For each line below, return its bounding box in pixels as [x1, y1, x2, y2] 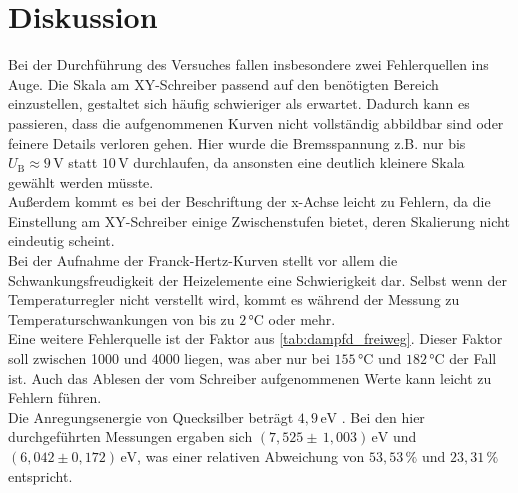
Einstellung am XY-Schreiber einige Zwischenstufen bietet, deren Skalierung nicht [8, 210, 510, 231]
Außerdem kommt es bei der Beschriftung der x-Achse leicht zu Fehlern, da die [8, 191, 491, 212]
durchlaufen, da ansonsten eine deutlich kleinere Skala [133, 152, 465, 173]
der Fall [449, 348, 497, 369]
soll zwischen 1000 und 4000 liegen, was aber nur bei [8, 348, 330, 369]
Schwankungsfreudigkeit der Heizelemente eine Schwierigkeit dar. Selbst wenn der [8, 269, 507, 290]
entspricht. [8, 465, 73, 486]
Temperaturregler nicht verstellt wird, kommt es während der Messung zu [8, 289, 460, 310]
